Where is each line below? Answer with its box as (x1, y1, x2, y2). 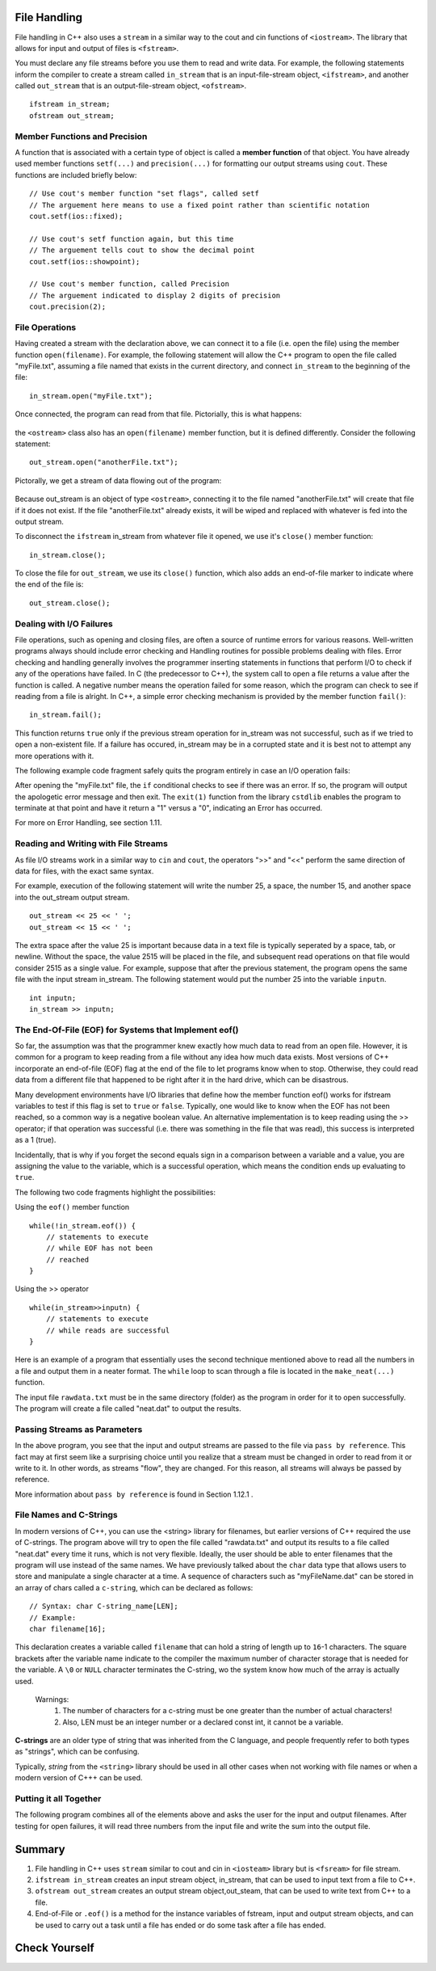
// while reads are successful (45, 1325, 170, 1335)
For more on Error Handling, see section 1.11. (15, 818, 162, 828)
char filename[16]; (29, 1624, 107, 1633)
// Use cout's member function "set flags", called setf (29, 189, 260, 198)
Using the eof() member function (15, 1202, 130, 1212)
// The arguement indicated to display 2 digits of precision (29, 291, 281, 300)
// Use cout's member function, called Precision (29, 280, 230, 288)
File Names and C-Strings (15, 1510, 118, 1521)
